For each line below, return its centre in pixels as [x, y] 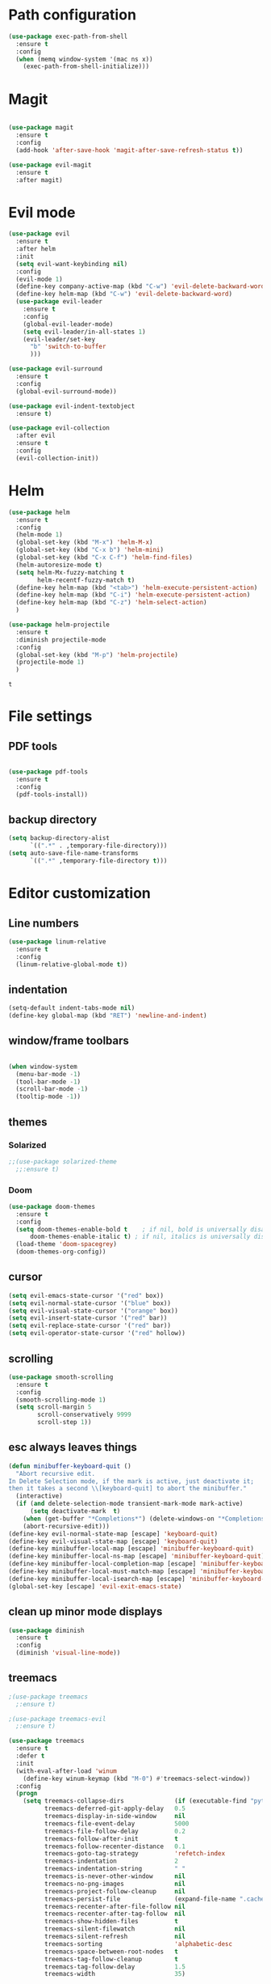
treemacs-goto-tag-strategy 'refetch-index [135, 1854]
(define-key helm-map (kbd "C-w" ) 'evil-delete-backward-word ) [124, 294]
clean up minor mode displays [85, 1612]
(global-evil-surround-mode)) [66, 391]
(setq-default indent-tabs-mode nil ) [72, 1008]
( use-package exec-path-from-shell [68, 36]
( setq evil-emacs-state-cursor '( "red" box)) [86, 1295]
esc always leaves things [73, 1447]
